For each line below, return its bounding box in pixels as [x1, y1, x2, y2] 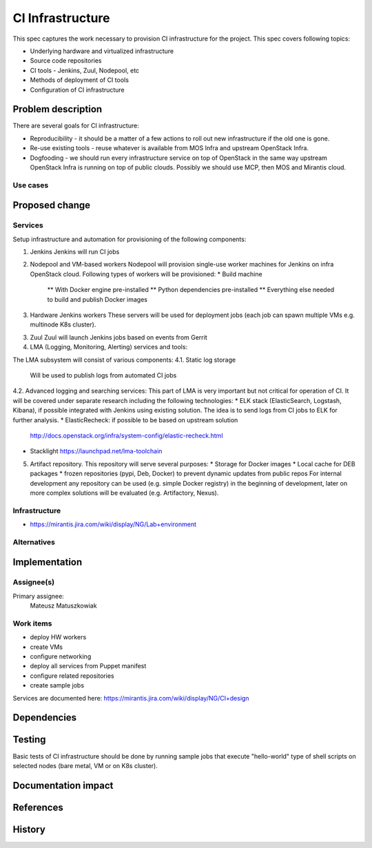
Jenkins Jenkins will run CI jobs [30, 248, 120, 256]
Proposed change [12, 200, 91, 211]
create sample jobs [30, 681, 85, 690]
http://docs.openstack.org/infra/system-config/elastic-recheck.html [30, 431, 223, 439]
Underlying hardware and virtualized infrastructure [30, 47, 174, 55]
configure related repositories [30, 672, 114, 680]
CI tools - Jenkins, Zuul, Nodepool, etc [30, 66, 140, 74]
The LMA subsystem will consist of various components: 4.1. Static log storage [12, 355, 236, 364]
